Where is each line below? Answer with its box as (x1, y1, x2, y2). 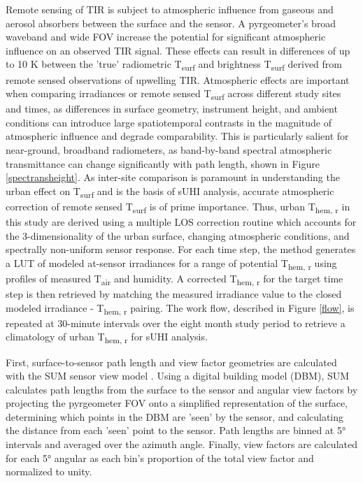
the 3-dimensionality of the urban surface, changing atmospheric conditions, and (6, 228, 350, 243)
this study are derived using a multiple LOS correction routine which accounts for (6, 215, 357, 229)
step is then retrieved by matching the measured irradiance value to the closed (6, 287, 342, 301)
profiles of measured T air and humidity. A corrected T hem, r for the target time (6, 271, 343, 287)
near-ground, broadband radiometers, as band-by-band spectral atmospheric (6, 143, 332, 157)
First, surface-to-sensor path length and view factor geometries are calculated (6, 354, 337, 369)
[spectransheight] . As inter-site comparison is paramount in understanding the (6, 170, 340, 185)
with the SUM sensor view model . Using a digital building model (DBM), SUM (6, 368, 350, 383)
